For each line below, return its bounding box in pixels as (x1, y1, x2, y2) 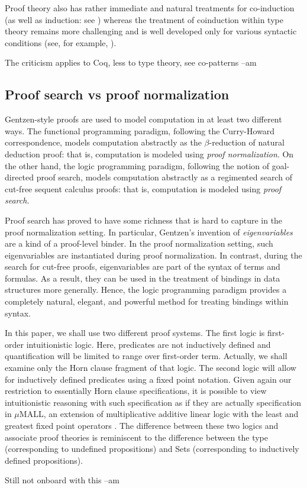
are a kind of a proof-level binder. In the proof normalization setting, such (5, 237, 273, 250)
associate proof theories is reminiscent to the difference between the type (5, 431, 268, 443)
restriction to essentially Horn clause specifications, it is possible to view (5, 384, 267, 397)
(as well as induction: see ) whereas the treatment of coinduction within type (5, 13, 283, 25)
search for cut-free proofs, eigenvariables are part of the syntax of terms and (5, 260, 280, 273)
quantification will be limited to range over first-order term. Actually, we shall (5, 350, 287, 362)
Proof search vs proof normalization (5, 85, 230, 104)
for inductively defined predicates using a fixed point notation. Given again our (5, 373, 292, 385)
